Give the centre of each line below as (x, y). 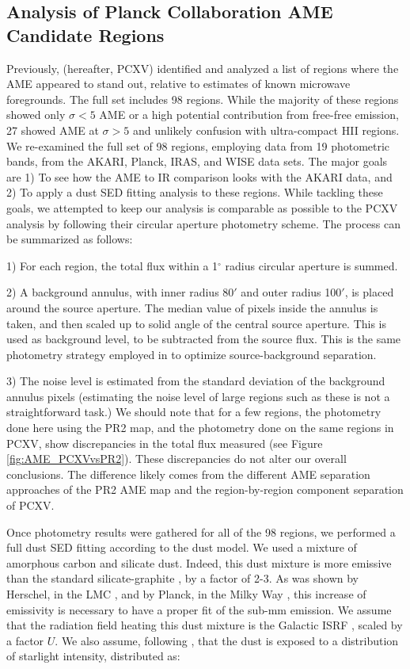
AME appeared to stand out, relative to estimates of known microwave (178, 84)
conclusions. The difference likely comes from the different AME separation (188, 474)
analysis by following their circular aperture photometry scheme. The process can (204, 223)
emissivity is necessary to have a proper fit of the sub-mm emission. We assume (199, 609)
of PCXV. (30, 505)
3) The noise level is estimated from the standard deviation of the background (196, 381)
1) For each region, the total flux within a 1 (112, 265)
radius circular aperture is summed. (311, 265)
